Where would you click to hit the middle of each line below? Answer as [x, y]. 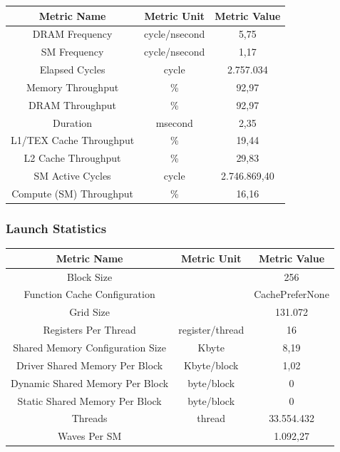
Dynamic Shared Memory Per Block [90, 382]
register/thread [211, 330]
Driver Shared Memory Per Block [89, 365]
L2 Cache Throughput [72, 158]
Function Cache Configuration [89, 294]
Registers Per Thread [89, 330]
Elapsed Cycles [72, 70]
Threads [89, 418]
